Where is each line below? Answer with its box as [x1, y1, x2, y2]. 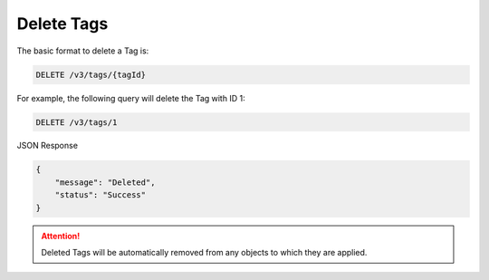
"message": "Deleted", [54, 177, 156, 188]
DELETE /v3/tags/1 [35, 117, 118, 127]
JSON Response [16, 140, 79, 151]
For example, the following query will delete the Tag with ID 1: [16, 92, 245, 103]
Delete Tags [16, 14, 109, 34]
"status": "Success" [54, 190, 147, 200]
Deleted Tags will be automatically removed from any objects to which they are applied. [41, 247, 368, 258]
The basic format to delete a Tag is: [16, 45, 149, 56]
